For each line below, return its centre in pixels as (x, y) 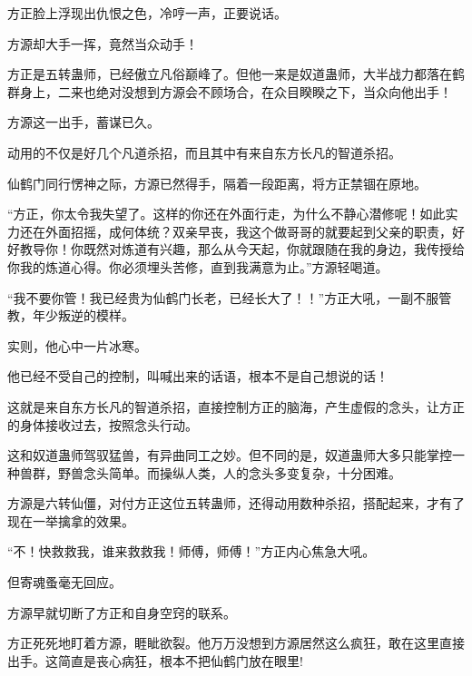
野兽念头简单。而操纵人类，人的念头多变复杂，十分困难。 (229, 472)
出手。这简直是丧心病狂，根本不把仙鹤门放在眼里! (155, 660)
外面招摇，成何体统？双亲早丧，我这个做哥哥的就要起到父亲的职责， (248, 231)
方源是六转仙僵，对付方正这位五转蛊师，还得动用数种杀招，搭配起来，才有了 (236, 503)
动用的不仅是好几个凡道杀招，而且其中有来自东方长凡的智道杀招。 (204, 152)
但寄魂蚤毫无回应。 (64, 582)
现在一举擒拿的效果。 (71, 520)
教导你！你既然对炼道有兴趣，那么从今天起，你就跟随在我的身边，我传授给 (242, 249)
